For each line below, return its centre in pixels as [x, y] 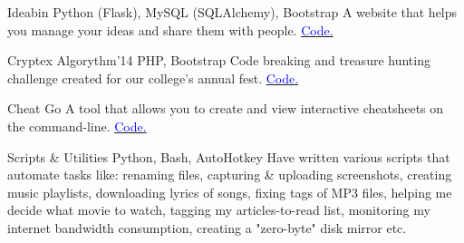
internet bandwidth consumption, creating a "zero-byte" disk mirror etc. [207, 227]
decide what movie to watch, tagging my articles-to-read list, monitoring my [219, 210]
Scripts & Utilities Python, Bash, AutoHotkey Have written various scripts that [229, 156]
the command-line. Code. [77, 126]
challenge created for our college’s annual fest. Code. [153, 78]
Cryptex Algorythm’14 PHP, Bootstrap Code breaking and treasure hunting [219, 60]
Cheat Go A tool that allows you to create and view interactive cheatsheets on [226, 108]
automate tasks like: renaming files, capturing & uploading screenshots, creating [230, 175]
